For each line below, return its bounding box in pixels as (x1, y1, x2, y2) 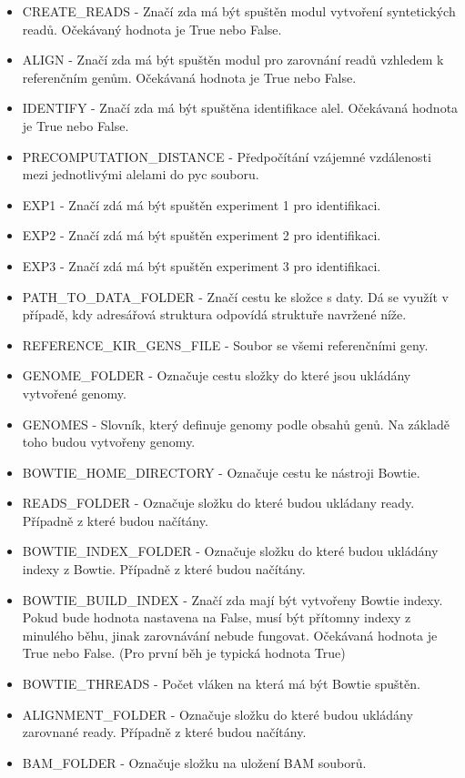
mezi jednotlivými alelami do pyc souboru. (22, 165, 259, 184)
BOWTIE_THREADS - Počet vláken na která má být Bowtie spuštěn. (22, 674, 420, 693)
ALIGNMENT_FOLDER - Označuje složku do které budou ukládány (22, 704, 413, 723)
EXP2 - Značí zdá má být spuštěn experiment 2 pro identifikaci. (22, 226, 381, 245)
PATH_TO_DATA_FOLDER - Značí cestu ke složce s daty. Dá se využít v (22, 287, 449, 306)
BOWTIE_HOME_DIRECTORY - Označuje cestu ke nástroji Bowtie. (22, 462, 420, 481)
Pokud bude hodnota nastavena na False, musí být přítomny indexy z (22, 608, 411, 627)
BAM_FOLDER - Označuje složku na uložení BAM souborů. (22, 753, 367, 772)
